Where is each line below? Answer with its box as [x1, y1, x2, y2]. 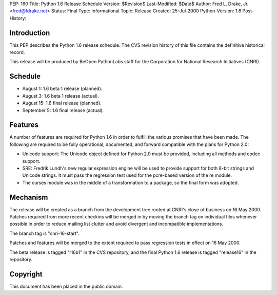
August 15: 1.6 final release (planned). [22, 100, 102, 106]
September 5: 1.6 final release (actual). [22, 107, 104, 113]
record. [9, 49, 25, 56]
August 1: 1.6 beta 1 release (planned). [22, 85, 103, 92]
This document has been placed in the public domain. [9, 283, 123, 289]
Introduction [9, 28, 50, 37]
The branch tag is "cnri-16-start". [9, 230, 80, 236]
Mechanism [9, 193, 48, 201]
